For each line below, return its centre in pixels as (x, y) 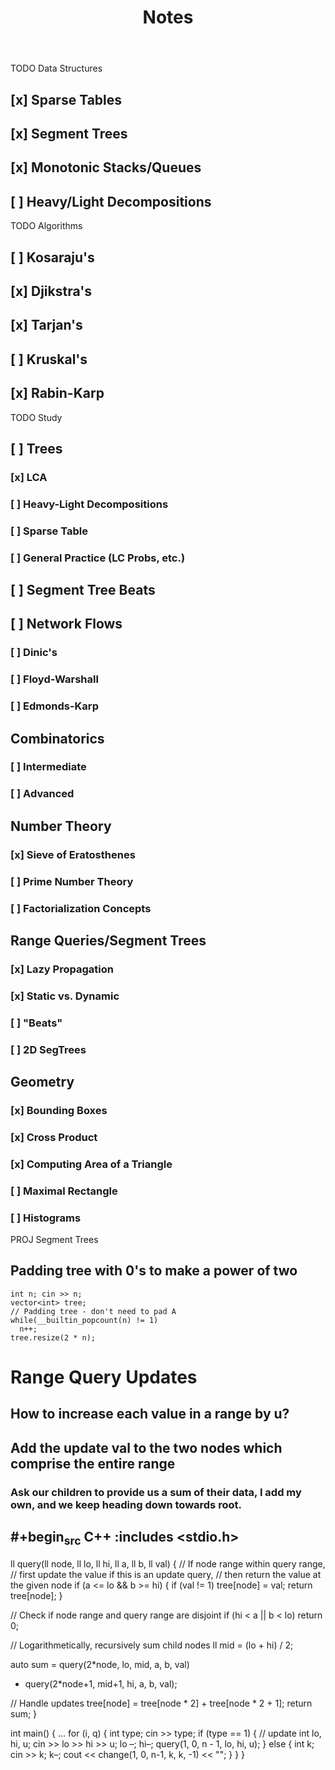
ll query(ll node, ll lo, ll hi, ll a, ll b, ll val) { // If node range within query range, (168, 1563)
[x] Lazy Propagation (62, 969)
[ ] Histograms (46, 1218)
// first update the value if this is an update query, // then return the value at (166, 1574)
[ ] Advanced (42, 794)
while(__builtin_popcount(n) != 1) (84, 1320)
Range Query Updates (104, 1377)
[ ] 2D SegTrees (48, 1049)
